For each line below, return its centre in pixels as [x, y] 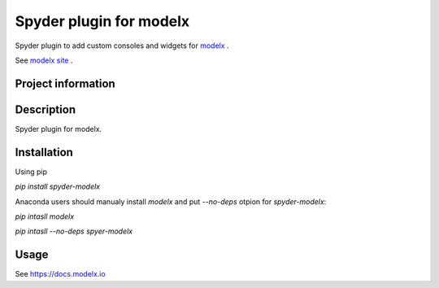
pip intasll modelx [45, 216]
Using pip [31, 172]
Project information [65, 83]
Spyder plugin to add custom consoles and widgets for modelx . [122, 46]
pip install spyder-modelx [58, 186]
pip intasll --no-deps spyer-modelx [74, 231]
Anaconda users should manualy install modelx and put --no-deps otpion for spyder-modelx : [171, 201]
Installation [44, 152]
